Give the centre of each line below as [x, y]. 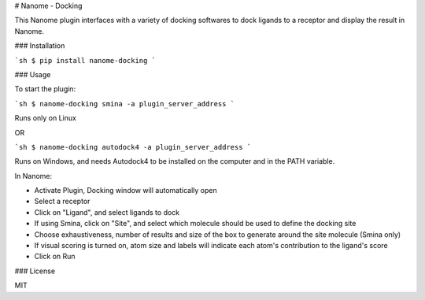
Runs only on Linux [45, 118]
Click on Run [55, 257]
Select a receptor [62, 202]
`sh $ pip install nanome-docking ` [85, 60]
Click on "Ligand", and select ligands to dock [107, 212]
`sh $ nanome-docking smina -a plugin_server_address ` [125, 104]
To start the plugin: [45, 89]
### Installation [40, 46]
